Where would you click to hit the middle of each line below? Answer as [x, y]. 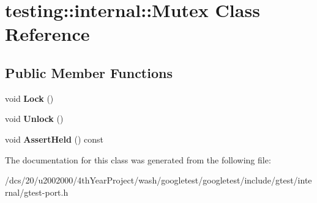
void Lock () [29, 98]
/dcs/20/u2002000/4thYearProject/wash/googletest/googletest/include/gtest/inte [158, 180]
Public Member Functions [89, 72]
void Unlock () [34, 119]
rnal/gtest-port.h [37, 192]
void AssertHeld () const [54, 139]
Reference [47, 34]
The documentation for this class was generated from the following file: [138, 159]
